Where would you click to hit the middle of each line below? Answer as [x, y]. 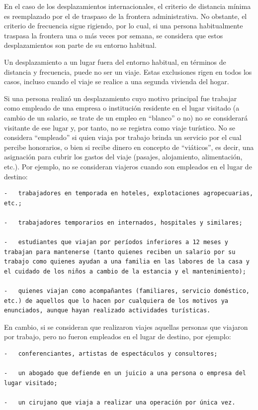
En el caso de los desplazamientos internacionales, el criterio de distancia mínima [128, 6]
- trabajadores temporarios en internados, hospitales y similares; [123, 222]
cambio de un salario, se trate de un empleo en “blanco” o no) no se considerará [126, 117]
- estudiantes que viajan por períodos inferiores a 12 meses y [116, 242]
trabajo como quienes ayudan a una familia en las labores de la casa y [127, 262]
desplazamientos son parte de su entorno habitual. [80, 45]
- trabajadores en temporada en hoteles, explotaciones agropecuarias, [129, 194]
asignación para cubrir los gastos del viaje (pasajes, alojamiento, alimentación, [123, 157]
